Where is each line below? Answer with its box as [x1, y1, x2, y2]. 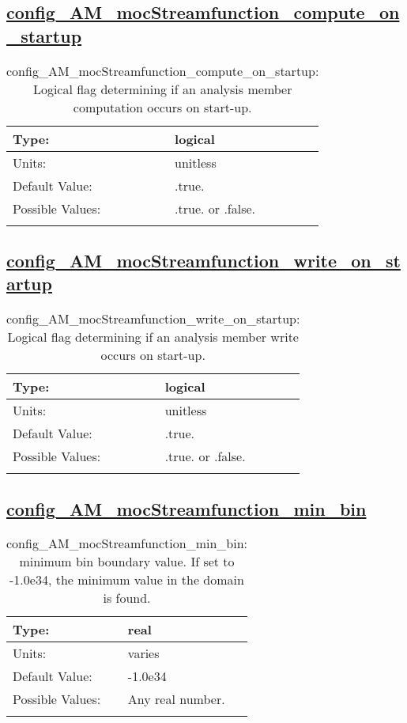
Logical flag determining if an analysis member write [7, 327, 299, 346]
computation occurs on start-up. [73, 97, 252, 116]
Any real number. [127, 690, 225, 709]
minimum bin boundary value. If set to [19, 552, 235, 571]
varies [127, 644, 160, 663]
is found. [103, 589, 151, 608]
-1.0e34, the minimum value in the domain [9, 570, 244, 589]
